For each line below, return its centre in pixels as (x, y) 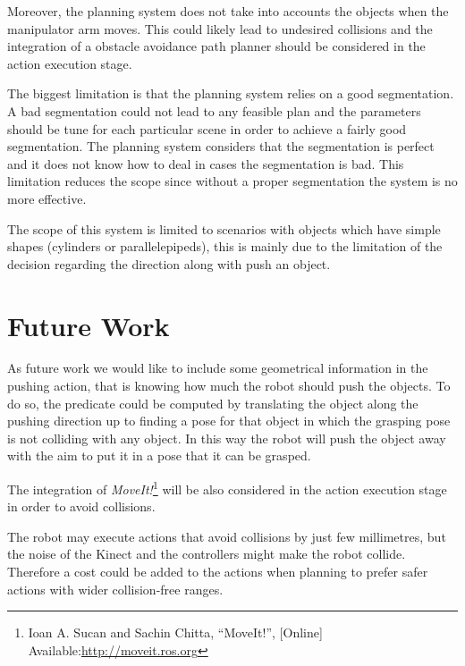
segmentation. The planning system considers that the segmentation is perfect (221, 146)
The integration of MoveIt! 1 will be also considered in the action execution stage (227, 488)
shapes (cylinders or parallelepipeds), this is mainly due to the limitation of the (225, 246)
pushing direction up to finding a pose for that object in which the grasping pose (229, 421)
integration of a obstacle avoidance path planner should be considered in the (216, 46)
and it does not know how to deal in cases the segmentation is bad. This (206, 163)
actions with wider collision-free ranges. (115, 589)
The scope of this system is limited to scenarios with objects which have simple (224, 228)
